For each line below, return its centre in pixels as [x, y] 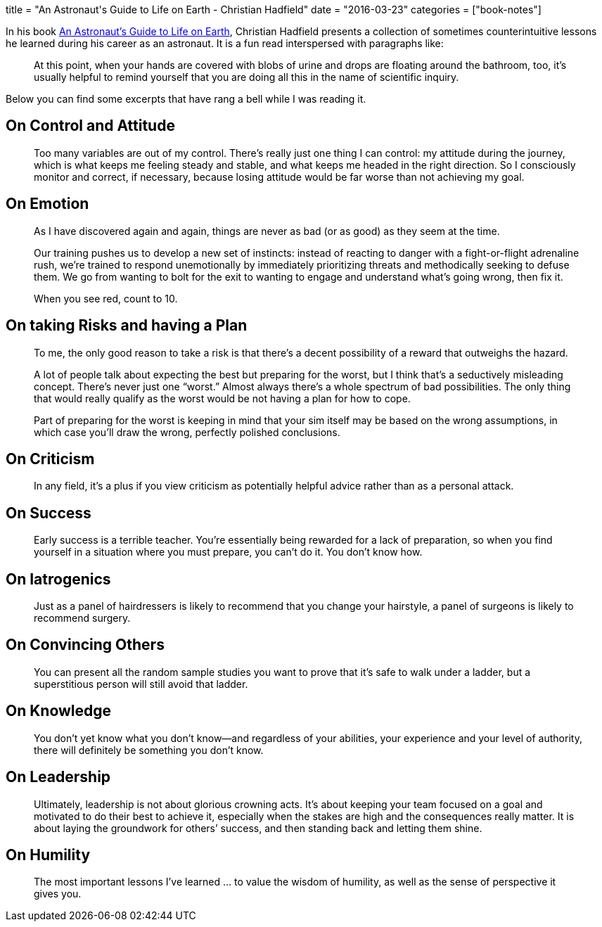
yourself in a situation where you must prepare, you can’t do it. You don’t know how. [228, 552]
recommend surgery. [82, 618]
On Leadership [58, 777]
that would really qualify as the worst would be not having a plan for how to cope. [222, 398]
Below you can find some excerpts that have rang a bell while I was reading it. [186, 99]
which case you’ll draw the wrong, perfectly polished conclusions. [187, 432]
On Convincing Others [85, 645]
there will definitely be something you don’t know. [149, 750]
